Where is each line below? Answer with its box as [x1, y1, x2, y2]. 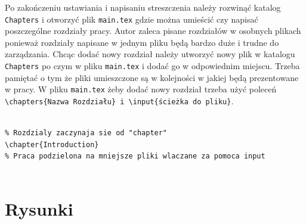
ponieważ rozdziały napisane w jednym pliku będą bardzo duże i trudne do [5, 36, 279, 48]
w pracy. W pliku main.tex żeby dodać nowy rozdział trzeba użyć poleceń [5, 83, 277, 95]
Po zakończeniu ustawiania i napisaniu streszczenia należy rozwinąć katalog [5, 1, 281, 13]
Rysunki [5, 196, 73, 220]
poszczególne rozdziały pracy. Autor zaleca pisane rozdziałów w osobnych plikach [5, 24, 301, 37]
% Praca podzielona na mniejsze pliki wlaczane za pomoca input [5, 152, 265, 161]
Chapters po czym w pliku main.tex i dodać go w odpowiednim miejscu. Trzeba [5, 60, 300, 72]
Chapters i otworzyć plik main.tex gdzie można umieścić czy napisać [5, 13, 258, 25]
